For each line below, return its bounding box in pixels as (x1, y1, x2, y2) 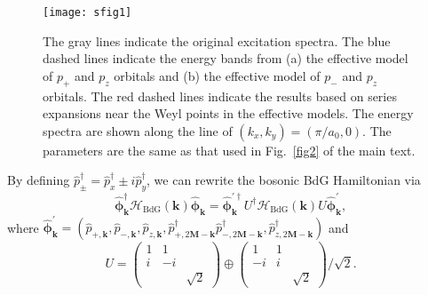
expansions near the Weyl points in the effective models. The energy (43, 104, 414, 123)
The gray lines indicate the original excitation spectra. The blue (43, 31, 391, 50)
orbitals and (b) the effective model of (114, 66, 321, 84)
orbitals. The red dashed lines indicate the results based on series (43, 86, 397, 105)
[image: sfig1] (43, 6, 132, 19)
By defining (7, 171, 70, 189)
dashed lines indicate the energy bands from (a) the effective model (43, 49, 408, 68)
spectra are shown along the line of (43, 121, 233, 140)
